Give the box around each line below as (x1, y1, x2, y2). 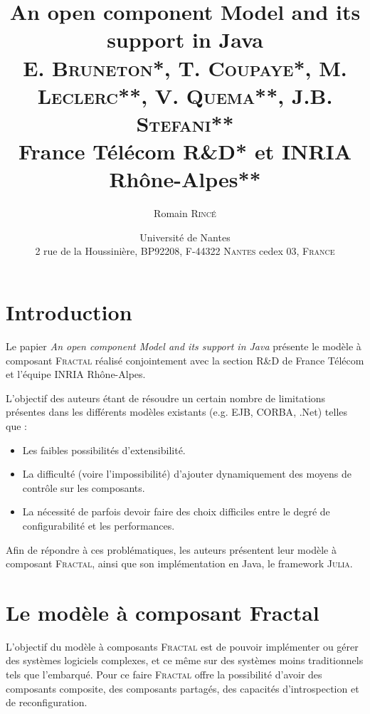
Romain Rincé (154, 206, 216, 221)
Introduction (6, 298, 132, 327)
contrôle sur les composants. (22, 480, 145, 495)
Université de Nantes (139, 229, 231, 244)
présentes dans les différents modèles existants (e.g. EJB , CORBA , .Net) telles (6, 404, 348, 419)
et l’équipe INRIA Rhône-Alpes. (6, 367, 146, 382)
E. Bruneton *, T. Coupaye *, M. (23, 53, 347, 82)
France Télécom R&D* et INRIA (18, 137, 352, 166)
